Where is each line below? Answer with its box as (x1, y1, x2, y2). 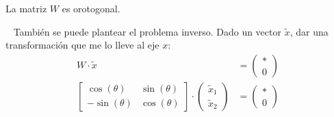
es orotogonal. (62, 1, 120, 15)
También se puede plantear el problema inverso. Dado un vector (13, 24, 281, 38)
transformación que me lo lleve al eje (5, 38, 159, 52)
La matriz (5, 1, 47, 15)
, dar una (290, 24, 329, 38)
